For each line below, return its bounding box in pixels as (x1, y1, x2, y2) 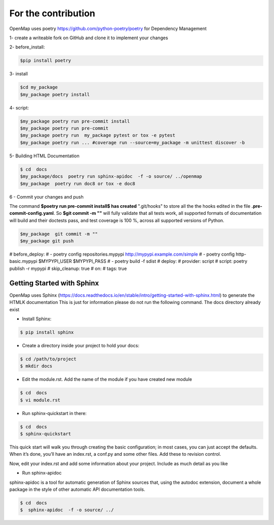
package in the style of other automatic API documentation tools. (9, 486, 146, 492)
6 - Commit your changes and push (9, 194, 84, 200)
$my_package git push (20, 238, 74, 244)
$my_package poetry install (20, 92, 90, 97)
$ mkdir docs (20, 363, 53, 369)
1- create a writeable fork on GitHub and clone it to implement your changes (9, 35, 168, 41)
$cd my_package (20, 85, 58, 90)
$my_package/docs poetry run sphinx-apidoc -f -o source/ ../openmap (20, 174, 202, 179)
